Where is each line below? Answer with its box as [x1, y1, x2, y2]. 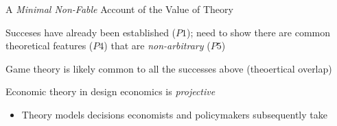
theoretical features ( [5, 38, 93, 53]
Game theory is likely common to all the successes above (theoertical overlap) [5, 61, 332, 75]
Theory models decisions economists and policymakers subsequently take [21, 107, 327, 121]
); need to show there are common [187, 25, 330, 39]
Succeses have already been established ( [5, 25, 176, 39]
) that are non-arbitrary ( [104, 38, 211, 53]
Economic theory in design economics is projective [5, 84, 216, 99]
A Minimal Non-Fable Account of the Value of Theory [5, 2, 233, 16]
